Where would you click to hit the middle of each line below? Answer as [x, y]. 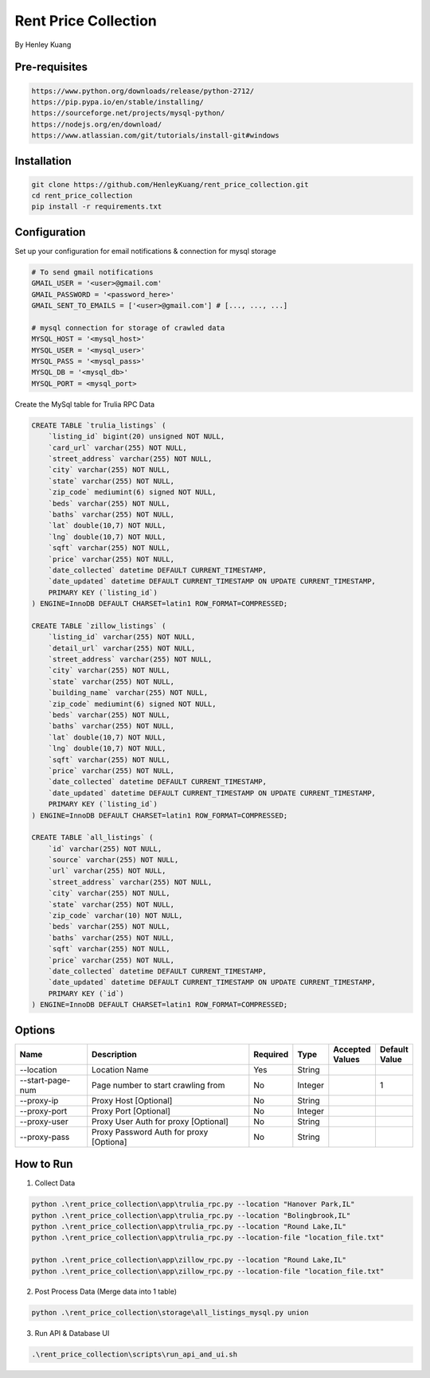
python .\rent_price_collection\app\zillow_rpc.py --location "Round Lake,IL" [189, 1260]
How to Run [44, 1164]
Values [346, 1059]
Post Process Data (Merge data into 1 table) [106, 1292]
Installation [43, 160]
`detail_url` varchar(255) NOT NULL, [122, 648]
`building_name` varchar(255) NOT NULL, [128, 693]
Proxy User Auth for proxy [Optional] [160, 1121]
